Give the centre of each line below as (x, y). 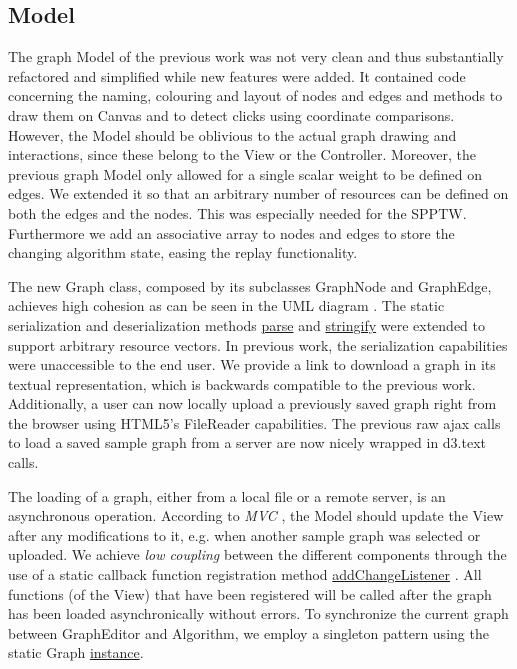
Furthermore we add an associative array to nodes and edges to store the (231, 232)
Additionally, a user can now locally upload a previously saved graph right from (252, 403)
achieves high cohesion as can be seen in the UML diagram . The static (226, 305)
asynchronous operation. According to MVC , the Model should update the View (256, 515)
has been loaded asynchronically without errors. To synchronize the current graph (258, 613)
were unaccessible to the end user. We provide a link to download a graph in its (252, 364)
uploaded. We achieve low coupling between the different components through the (257, 554)
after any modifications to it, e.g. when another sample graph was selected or (244, 534)
